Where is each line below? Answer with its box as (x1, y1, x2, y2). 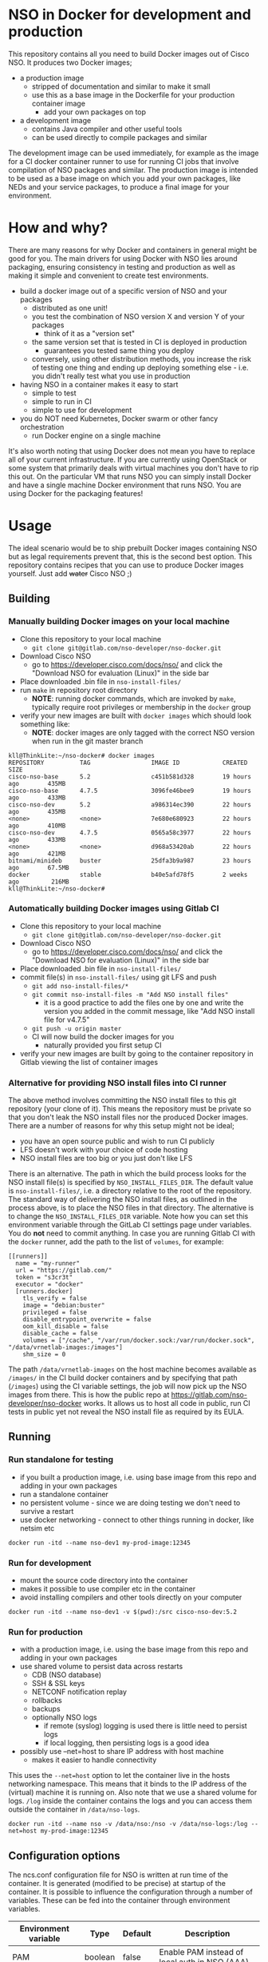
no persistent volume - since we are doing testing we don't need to (19, 1498, 241, 1508)
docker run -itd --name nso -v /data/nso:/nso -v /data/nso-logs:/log (8, 1820, 248, 1828)
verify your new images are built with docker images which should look (19, 711, 252, 720)
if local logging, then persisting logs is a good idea (43, 1738, 210, 1748)
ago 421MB (8, 850, 66, 858)
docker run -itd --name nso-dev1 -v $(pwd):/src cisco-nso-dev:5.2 (8, 1608, 238, 1616)
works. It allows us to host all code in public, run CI (83, 1399, 251, 1408)
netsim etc (19, 1523, 55, 1533)
